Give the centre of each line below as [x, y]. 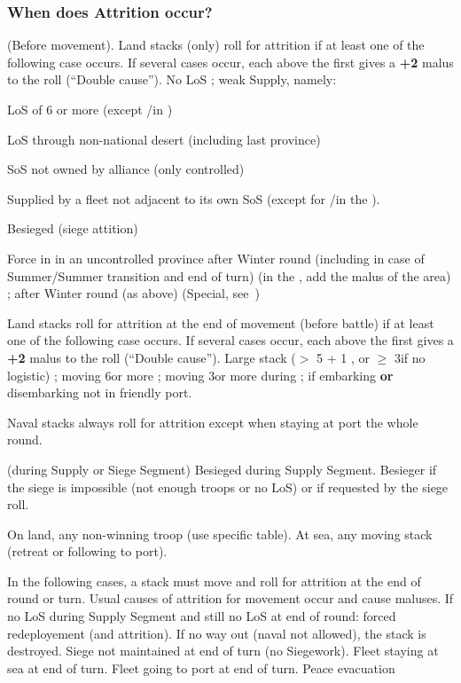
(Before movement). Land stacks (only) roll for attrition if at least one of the [216, 45]
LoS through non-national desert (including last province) [164, 139]
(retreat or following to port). [87, 551]
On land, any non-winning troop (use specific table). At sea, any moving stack [220, 534]
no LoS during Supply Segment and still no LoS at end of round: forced [202, 616]
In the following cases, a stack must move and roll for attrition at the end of [214, 581]
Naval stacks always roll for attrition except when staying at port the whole [213, 422]
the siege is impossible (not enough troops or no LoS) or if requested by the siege [228, 487]
